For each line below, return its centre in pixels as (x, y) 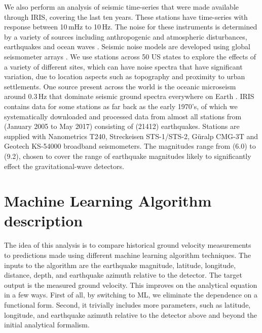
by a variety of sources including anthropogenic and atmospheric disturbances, (126, 36)
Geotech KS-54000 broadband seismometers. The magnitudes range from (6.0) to (130, 146)
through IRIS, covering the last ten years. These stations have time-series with (126, 16)
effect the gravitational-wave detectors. (64, 166)
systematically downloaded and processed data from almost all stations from (123, 116)
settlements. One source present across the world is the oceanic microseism (120, 86)
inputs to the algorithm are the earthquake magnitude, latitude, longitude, (120, 265)
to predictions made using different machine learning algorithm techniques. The (127, 255)
